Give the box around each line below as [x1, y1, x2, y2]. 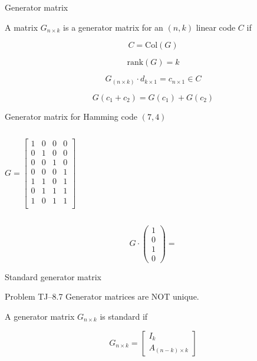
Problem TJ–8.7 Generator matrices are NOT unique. [5, 290, 199, 303]
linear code [196, 21, 236, 33]
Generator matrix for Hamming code [5, 110, 138, 122]
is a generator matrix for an [63, 21, 163, 33]
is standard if [100, 310, 148, 322]
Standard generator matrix [5, 270, 101, 283]
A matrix [5, 21, 38, 33]
